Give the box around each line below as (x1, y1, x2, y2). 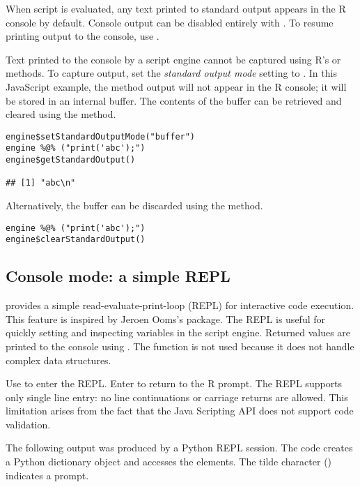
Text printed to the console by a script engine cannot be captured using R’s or (6, 52, 341, 66)
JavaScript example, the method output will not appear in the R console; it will (6, 79, 347, 93)
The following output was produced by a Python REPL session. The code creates (6, 440, 353, 455)
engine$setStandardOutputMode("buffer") (6, 131, 196, 142)
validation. (6, 417, 51, 431)
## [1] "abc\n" (6, 178, 76, 188)
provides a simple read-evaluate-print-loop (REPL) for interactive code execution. (6, 298, 354, 313)
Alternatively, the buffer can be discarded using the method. (6, 198, 263, 213)
